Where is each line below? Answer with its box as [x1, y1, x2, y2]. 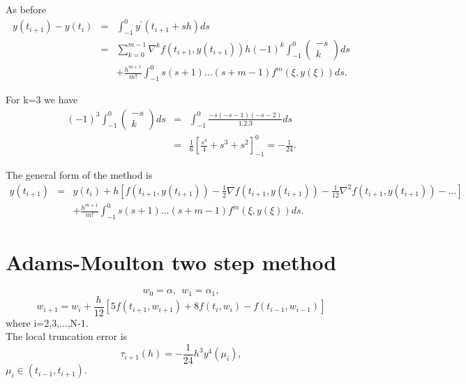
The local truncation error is [6, 329, 128, 344]
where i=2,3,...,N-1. [6, 315, 89, 330]
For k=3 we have [6, 92, 78, 107]
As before [6, 2, 47, 16]
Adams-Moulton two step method [6, 248, 337, 276]
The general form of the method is [6, 168, 153, 182]
